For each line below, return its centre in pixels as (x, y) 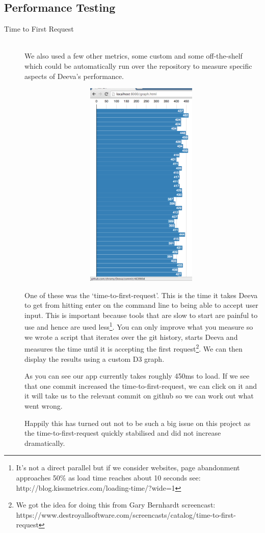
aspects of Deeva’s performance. (74, 76)
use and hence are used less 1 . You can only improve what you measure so (139, 326)
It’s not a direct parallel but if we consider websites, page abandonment (128, 468)
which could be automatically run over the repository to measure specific (138, 65)
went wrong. (44, 405)
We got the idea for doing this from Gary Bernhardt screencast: (116, 505)
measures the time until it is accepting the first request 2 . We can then (134, 348)
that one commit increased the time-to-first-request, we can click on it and (141, 385)
